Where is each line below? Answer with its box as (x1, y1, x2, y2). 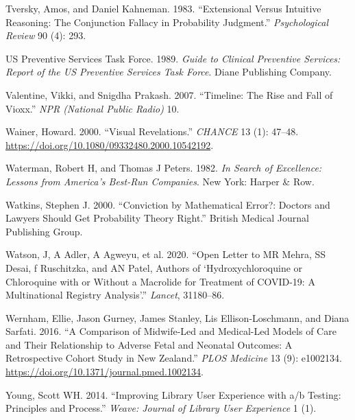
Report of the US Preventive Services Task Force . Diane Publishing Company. (5, 65, 332, 79)
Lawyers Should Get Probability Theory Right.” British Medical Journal (5, 211, 309, 225)
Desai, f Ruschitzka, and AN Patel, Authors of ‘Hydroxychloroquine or (5, 260, 303, 275)
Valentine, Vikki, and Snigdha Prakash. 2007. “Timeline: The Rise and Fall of (5, 87, 333, 102)
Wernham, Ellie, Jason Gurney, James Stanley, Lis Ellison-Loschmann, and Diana (5, 310, 350, 325)
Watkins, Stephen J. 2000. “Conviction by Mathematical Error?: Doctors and (5, 197, 330, 211)
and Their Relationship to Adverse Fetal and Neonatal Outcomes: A (5, 337, 293, 351)
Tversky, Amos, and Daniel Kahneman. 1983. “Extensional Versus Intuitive (5, 1, 321, 15)
